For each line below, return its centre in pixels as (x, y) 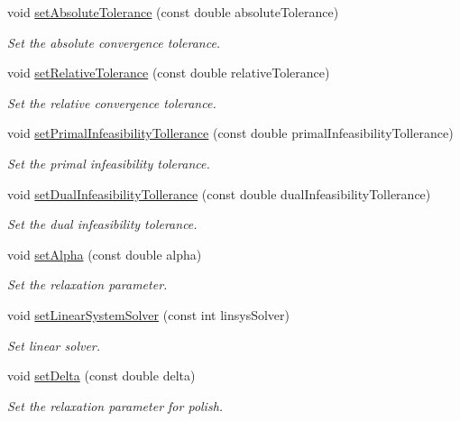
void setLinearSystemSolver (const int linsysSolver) (149, 314)
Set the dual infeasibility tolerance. (102, 224)
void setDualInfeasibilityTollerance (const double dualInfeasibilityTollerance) (219, 193)
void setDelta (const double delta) (101, 375)
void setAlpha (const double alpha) (105, 254)
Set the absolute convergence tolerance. (114, 42)
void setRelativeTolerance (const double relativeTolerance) (169, 73)
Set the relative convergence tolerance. (112, 102)
